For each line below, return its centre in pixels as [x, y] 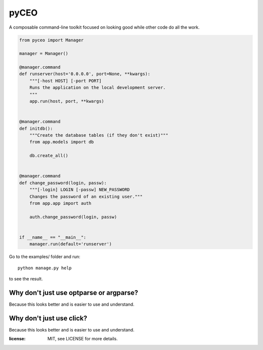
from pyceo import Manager [51, 40]
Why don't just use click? [48, 318]
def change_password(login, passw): [63, 183]
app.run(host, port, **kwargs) [67, 101]
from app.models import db [62, 142]
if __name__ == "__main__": [53, 237]
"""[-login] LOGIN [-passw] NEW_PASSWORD [80, 190]
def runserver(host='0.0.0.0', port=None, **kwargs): [85, 74]
